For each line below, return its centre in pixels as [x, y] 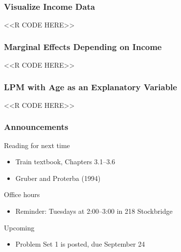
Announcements [36, 127]
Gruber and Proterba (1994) [58, 178]
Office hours [22, 194]
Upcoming [19, 227]
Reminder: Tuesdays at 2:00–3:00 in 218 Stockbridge [94, 211]
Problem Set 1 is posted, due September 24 [80, 244]
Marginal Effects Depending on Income [83, 46]
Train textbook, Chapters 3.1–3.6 [65, 162]
